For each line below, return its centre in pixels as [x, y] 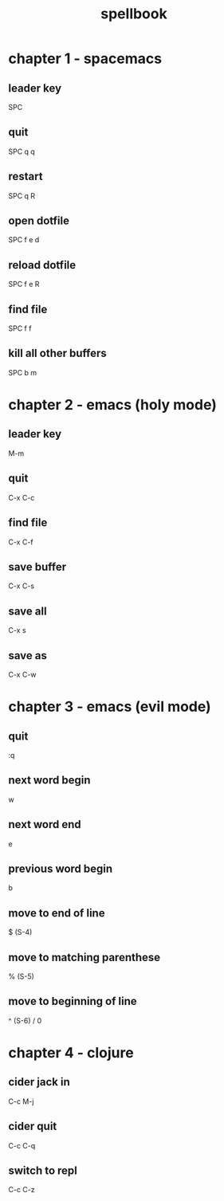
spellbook [134, 14]
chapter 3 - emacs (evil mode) [110, 707]
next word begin [49, 781]
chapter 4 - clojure [71, 1053]
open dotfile [39, 221]
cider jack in [39, 1082]
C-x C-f [21, 542]
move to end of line [57, 913]
